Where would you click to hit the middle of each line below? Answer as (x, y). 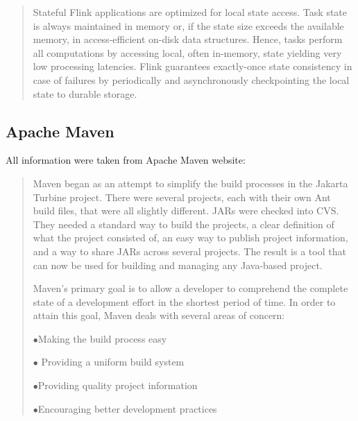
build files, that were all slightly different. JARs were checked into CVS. (186, 210)
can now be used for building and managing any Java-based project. (178, 265)
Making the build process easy (102, 338)
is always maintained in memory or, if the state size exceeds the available (188, 25)
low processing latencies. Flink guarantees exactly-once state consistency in (193, 66)
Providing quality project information (118, 385)
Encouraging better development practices (127, 408)
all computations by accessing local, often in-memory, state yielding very (187, 52)
